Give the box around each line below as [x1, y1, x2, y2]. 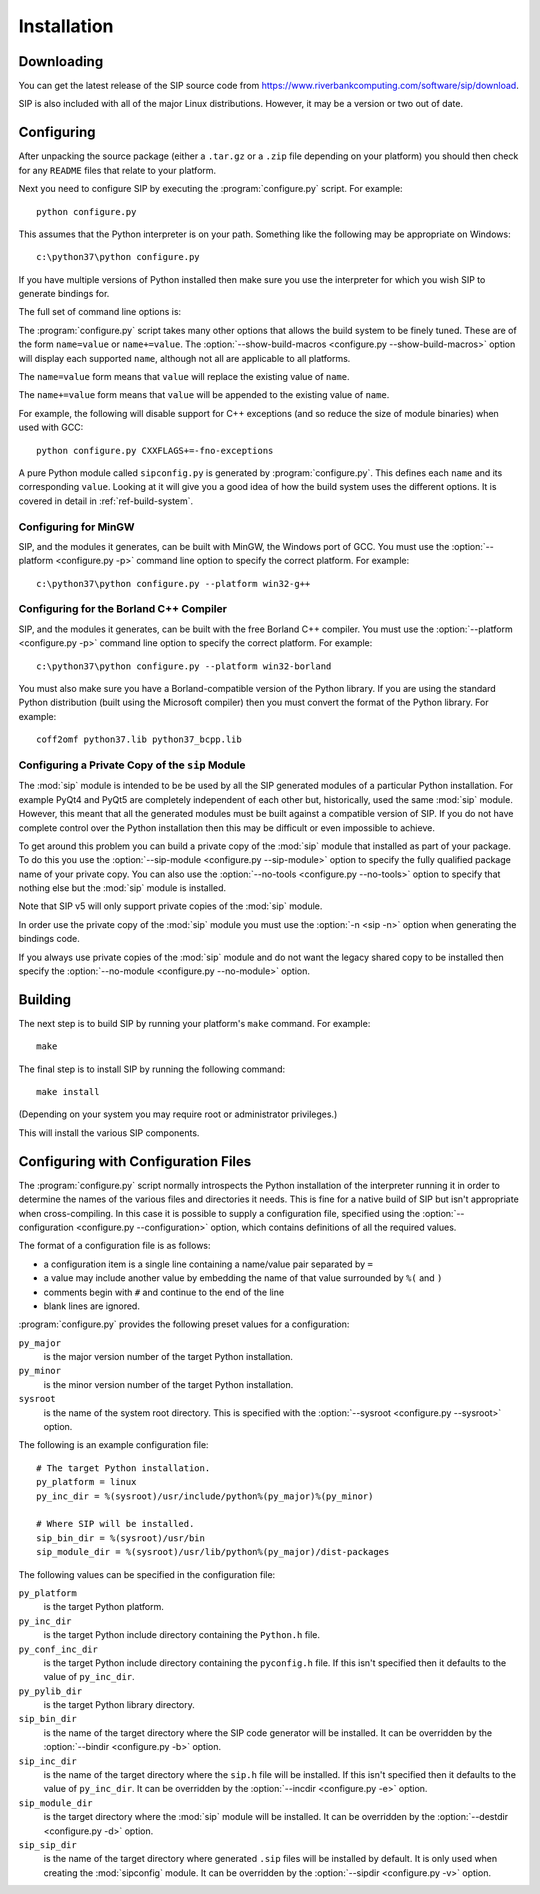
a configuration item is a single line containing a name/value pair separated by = [43, 1258, 374, 1270]
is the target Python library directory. [43, 1699, 195, 1711]
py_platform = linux [36, 1476, 137, 1488]
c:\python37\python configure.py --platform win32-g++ [36, 578, 311, 589]
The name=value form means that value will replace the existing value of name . [18, 371, 350, 383]
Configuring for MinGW [18, 520, 135, 534]
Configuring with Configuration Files [18, 1153, 252, 1170]
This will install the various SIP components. [18, 1126, 200, 1139]
